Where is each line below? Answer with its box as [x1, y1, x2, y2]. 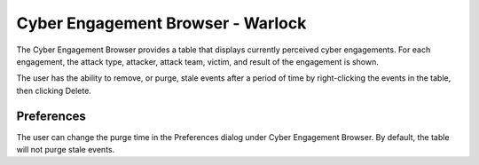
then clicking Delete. [16, 85, 92, 96]
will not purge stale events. [16, 145, 115, 155]
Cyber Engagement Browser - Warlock [16, 13, 307, 33]
